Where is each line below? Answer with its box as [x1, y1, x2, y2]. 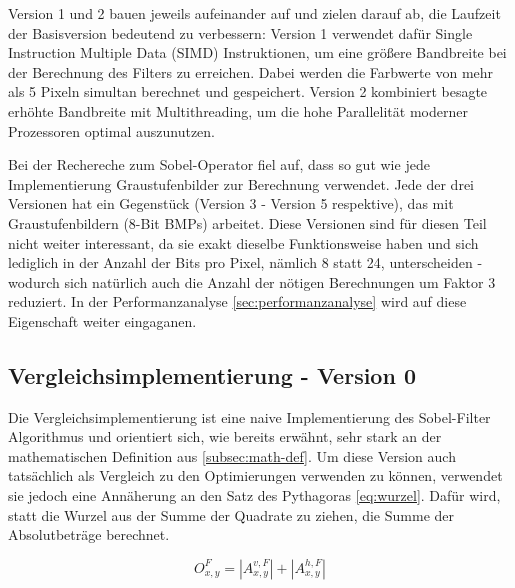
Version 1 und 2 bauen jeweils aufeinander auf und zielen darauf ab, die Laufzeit [8, 3, 501, 23]
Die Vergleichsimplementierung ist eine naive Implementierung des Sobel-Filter [8, 406, 491, 427]
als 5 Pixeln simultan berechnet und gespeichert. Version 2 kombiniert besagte [8, 81, 488, 102]
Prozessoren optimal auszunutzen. [8, 120, 216, 141]
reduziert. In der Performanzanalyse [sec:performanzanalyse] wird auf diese [8, 291, 467, 312]
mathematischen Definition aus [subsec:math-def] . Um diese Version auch [8, 445, 456, 466]
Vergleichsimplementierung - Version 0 [8, 359, 416, 390]
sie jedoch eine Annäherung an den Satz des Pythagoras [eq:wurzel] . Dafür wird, [8, 485, 501, 506]
